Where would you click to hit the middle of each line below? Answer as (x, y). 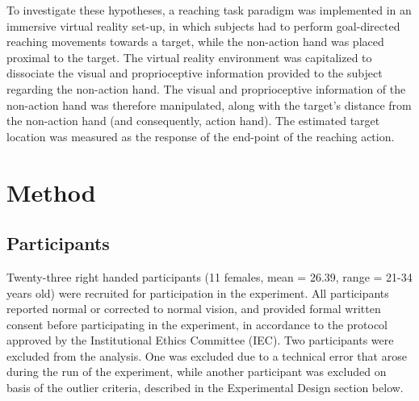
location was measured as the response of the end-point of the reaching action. (201, 136)
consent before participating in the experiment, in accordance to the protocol (197, 324)
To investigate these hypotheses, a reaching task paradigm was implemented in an (209, 10)
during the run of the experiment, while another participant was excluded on (197, 372)
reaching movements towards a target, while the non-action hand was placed (195, 42)
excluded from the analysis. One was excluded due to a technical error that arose (207, 355)
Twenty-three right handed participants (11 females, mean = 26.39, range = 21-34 (209, 276)
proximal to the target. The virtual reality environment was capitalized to (189, 57)
